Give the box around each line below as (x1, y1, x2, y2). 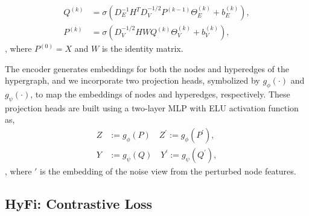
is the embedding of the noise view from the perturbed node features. (40, 165, 296, 177)
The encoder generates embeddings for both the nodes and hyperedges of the (5, 62, 290, 75)
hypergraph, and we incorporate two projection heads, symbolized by (5, 74, 260, 87)
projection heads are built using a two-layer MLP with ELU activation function (5, 101, 299, 114)
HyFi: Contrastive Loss (5, 194, 153, 213)
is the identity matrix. (101, 42, 183, 55)
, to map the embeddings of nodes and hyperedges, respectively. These (30, 88, 290, 100)
